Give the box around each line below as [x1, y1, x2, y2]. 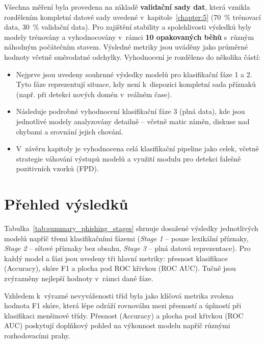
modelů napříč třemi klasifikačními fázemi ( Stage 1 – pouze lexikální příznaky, [4, 233, 249, 243]
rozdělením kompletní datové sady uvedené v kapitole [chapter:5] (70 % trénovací [4, 11, 261, 22]
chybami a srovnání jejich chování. [16, 126, 123, 136]
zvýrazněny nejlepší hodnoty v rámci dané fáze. [4, 273, 153, 283]
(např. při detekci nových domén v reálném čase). [16, 88, 172, 99]
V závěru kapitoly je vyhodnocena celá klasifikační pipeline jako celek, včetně [16, 143, 259, 154]
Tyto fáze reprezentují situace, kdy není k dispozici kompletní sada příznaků [16, 79, 256, 89]
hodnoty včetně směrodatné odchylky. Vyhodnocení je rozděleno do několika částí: [4, 51, 260, 62]
